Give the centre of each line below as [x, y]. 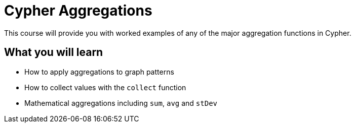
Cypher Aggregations [78, 11]
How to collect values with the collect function [105, 87]
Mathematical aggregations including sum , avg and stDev [121, 103]
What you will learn [54, 52]
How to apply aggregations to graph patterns [99, 72]
